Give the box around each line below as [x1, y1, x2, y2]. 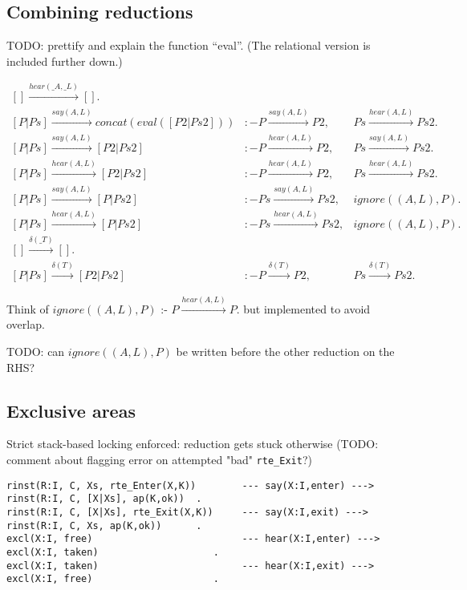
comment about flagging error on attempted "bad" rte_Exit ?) [6, 451, 312, 467]
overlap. [6, 316, 45, 333]
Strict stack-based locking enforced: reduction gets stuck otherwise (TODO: [6, 435, 379, 452]
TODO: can [6, 343, 65, 359]
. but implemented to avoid [236, 300, 371, 317]
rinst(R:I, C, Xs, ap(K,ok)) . [6, 519, 202, 531]
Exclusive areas [6, 398, 136, 422]
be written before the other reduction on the [176, 343, 395, 359]
